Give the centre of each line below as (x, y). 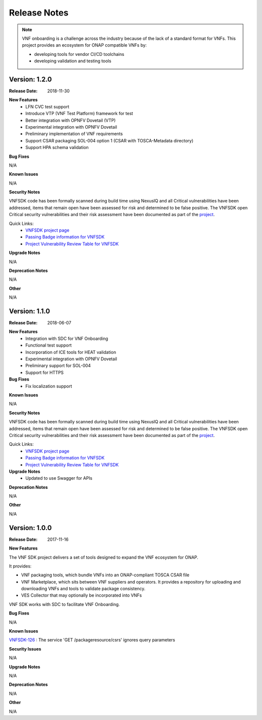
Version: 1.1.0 (30, 311)
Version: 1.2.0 (30, 79)
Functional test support (49, 345)
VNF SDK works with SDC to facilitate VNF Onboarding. (64, 604)
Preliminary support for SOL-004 (58, 366)
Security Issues (25, 649)
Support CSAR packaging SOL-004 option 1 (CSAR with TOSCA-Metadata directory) (109, 140)
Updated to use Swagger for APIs (59, 478)
